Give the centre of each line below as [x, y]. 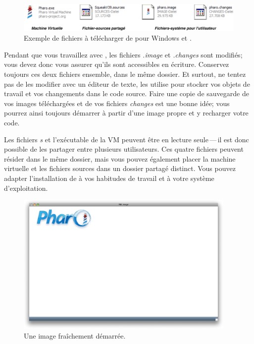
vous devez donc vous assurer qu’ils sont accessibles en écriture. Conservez [117, 64]
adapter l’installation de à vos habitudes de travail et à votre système [109, 178]
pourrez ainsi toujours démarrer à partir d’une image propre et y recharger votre [126, 113]
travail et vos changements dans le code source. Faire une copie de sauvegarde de [127, 93]
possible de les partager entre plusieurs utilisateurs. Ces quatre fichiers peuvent [124, 149]
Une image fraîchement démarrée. [75, 336]
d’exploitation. [26, 188]
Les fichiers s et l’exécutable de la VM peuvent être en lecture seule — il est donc [127, 139]
